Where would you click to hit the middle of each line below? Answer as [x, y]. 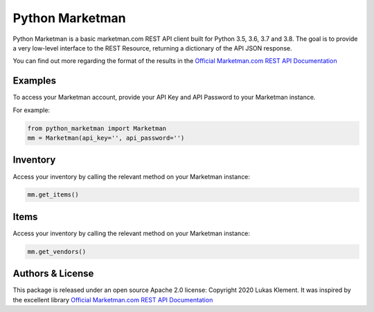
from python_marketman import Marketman [97, 128]
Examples [35, 81]
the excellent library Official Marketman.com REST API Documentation [113, 300]
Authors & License [53, 274]
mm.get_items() [53, 195]
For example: [32, 110]
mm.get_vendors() [57, 251]
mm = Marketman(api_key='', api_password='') [106, 138]
